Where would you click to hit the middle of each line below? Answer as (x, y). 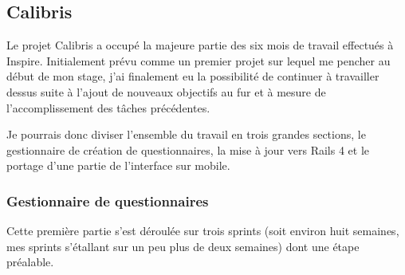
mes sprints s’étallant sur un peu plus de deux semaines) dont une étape (183, 246)
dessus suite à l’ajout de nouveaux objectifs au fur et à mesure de (166, 91)
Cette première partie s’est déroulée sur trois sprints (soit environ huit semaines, (203, 231)
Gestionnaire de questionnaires (108, 200)
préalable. (30, 262)
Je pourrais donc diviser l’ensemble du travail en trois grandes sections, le (186, 134)
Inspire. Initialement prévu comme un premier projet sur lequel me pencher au (199, 60)
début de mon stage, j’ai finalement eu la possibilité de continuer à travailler (193, 76)
